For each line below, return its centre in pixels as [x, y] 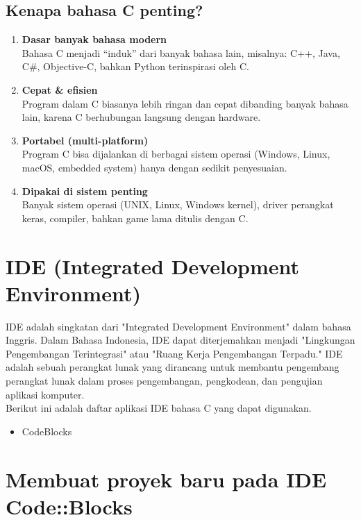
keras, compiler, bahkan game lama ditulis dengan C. [135, 218]
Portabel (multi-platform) [85, 140]
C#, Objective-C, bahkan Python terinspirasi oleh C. [135, 66]
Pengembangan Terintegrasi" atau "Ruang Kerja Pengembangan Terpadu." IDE [174, 353]
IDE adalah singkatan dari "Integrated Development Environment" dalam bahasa [178, 326]
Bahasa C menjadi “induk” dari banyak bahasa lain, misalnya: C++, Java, [181, 52]
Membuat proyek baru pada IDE [166, 479]
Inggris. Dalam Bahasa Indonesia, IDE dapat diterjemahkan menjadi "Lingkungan [180, 340]
